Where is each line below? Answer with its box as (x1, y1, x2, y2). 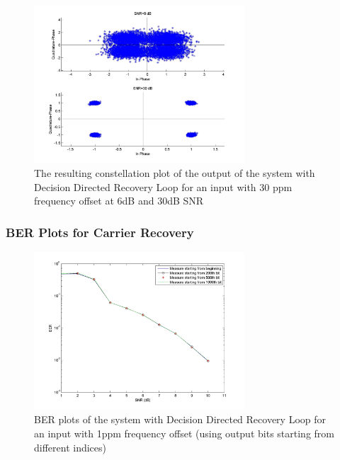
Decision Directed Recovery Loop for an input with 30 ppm (34, 179, 293, 194)
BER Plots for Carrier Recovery (6, 223, 194, 241)
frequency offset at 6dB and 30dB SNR (34, 193, 204, 208)
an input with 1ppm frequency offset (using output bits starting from (34, 425, 334, 440)
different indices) (34, 439, 107, 454)
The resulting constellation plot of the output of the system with (34, 166, 315, 180)
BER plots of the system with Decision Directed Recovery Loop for (34, 412, 327, 427)
